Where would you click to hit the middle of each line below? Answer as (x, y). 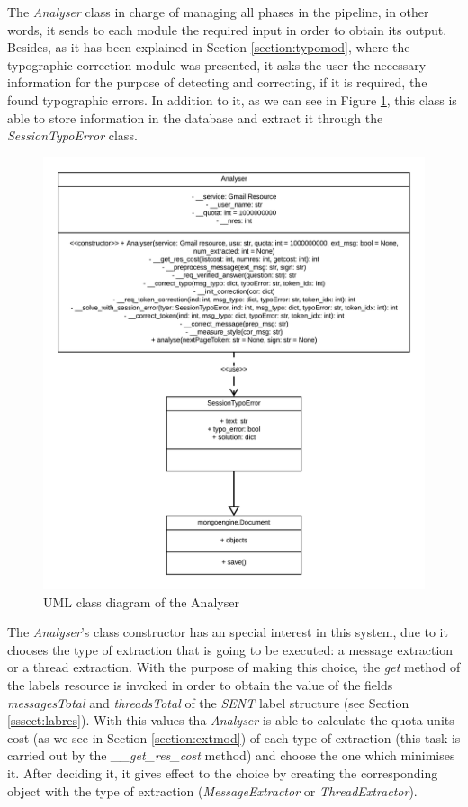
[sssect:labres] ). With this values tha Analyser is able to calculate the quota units (231, 720)
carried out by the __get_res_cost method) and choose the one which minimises (231, 755)
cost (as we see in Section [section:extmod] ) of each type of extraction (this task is (234, 737)
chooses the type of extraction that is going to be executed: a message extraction (230, 649)
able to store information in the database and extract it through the (195, 117)
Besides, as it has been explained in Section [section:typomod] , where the (209, 47)
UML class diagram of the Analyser (141, 601)
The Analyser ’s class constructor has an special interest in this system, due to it (228, 632)
